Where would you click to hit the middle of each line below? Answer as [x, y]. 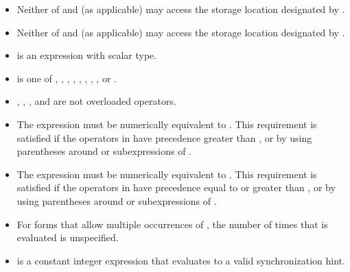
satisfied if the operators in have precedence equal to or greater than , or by [176, 187]
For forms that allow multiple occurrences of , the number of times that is [172, 224]
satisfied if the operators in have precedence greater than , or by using [164, 137]
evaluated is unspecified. [68, 237]
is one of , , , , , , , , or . [67, 78]
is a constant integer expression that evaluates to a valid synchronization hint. [181, 260]
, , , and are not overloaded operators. [96, 101]
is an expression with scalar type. [87, 55]
